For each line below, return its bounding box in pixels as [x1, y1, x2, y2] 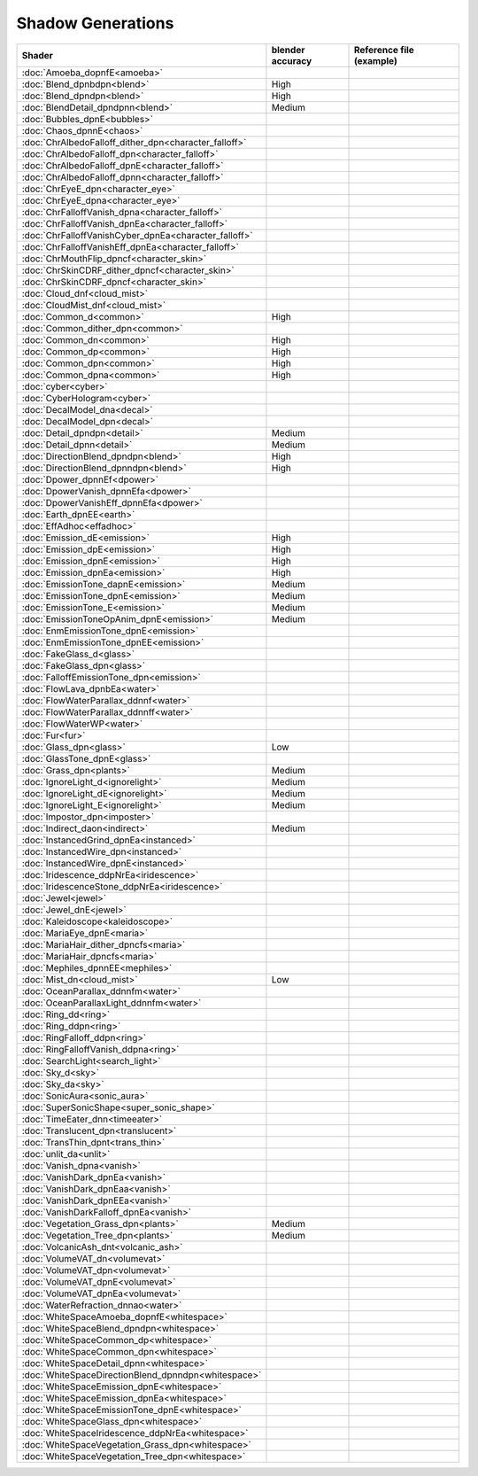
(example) [353, 54, 397, 66]
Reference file [353, 43, 415, 56]
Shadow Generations [16, 13, 174, 33]
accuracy [271, 54, 312, 66]
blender [271, 43, 305, 56]
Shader [21, 49, 53, 61]
